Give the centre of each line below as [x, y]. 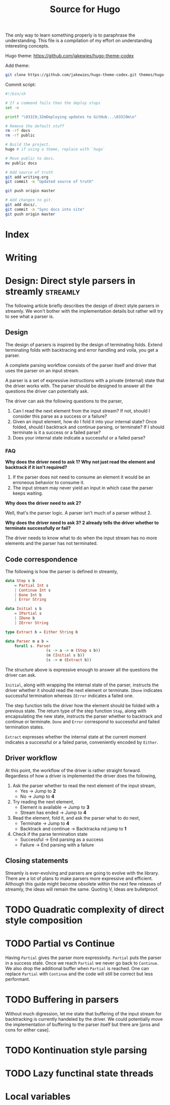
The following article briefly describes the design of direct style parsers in [82, 306]
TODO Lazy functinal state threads [79, 1074]
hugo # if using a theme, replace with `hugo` [55, 150]
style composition [44, 920]
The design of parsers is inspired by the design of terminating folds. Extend [84, 344]
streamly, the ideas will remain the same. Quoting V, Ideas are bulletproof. [82, 889]
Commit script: [21, 85]
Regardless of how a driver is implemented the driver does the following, [81, 776]
